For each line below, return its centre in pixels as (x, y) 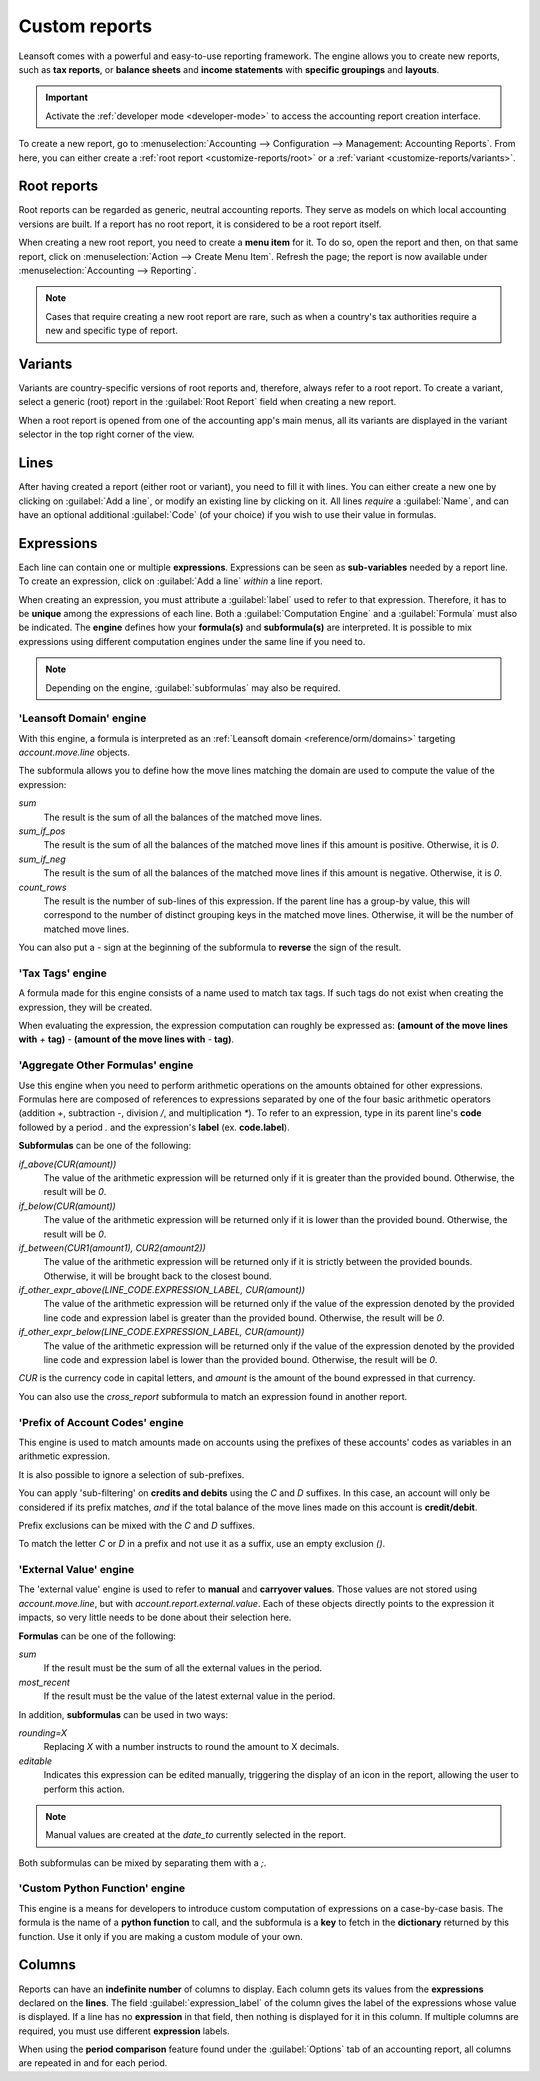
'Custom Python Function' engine (102, 1888)
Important (67, 97)
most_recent (44, 1682)
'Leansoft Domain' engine (82, 718)
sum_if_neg (42, 859)
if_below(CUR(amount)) (67, 1206)
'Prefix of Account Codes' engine (101, 1422)
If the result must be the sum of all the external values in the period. (183, 1668)
